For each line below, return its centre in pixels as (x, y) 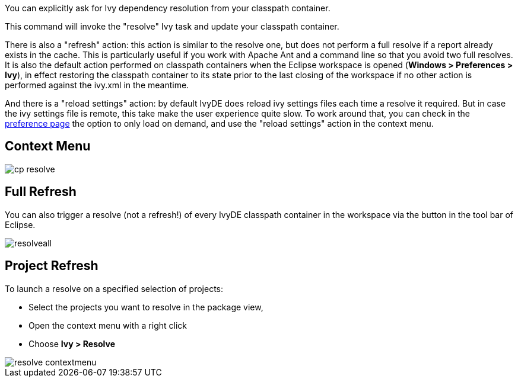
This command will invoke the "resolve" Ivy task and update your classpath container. (172, 26)
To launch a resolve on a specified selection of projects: (114, 288)
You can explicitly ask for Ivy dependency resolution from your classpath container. (168, 8)
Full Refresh (41, 192)
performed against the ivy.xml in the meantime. (97, 85)
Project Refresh (52, 266)
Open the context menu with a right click (108, 325)
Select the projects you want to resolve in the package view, (146, 307)
